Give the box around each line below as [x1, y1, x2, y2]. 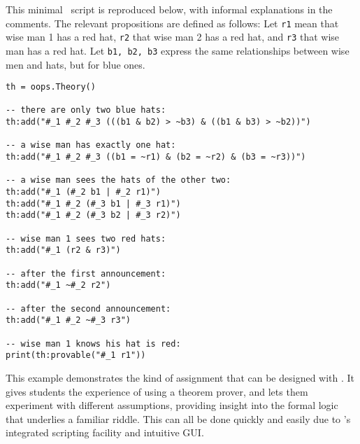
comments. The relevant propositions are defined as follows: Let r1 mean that [6, 15, 339, 30]
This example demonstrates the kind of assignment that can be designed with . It [6, 370, 355, 384]
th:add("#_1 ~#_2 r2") [6, 280, 111, 291]
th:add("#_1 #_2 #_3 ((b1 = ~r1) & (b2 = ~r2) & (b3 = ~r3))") [6, 152, 306, 162]
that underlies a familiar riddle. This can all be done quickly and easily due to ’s [6, 411, 351, 426]
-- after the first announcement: [6, 268, 166, 279]
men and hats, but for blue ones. [6, 57, 145, 71]
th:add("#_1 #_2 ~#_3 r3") [6, 315, 131, 326]
